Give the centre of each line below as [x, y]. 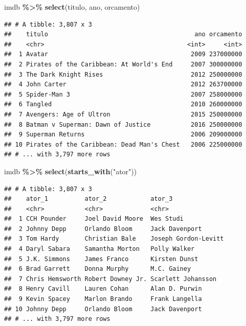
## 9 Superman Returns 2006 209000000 [123, 135]
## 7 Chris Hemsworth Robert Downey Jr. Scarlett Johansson [110, 279]
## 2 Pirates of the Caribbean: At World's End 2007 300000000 [123, 64]
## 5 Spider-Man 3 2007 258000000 [123, 94]
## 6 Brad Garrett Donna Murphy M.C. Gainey [98, 269]
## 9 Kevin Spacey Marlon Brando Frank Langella [103, 299]
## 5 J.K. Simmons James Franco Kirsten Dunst [101, 259]
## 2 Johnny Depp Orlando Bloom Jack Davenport [103, 229]
